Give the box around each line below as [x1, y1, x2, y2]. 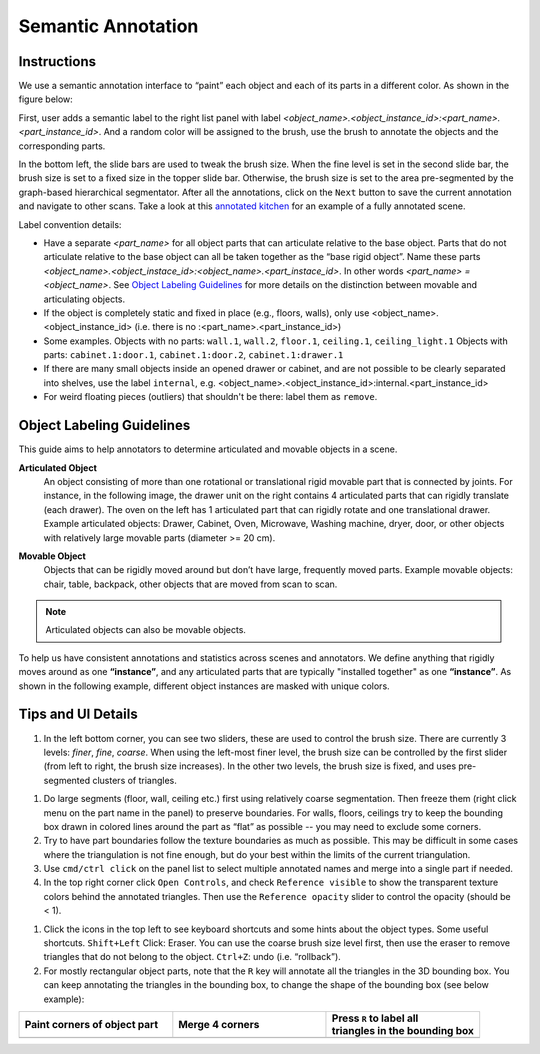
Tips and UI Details [18, 706, 139, 723]
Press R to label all [331, 1011, 419, 1025]
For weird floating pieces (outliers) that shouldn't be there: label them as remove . [43, 391, 378, 403]
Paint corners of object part [24, 1017, 159, 1031]
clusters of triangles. [91, 774, 177, 786]
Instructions [18, 53, 97, 70]
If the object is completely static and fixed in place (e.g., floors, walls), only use [43, 306, 370, 319]
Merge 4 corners [178, 1017, 260, 1031]
